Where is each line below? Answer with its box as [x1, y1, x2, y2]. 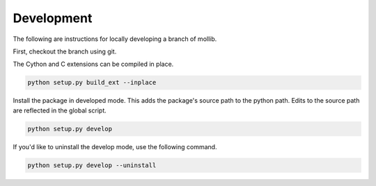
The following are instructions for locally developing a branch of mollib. [13, 35, 217, 43]
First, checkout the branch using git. [13, 47, 117, 56]
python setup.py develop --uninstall [27, 161, 157, 169]
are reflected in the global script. [13, 106, 107, 115]
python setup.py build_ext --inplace [27, 78, 157, 87]
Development [13, 10, 93, 26]
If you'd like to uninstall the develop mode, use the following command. [13, 142, 217, 151]
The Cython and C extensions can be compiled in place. [13, 60, 174, 69]
